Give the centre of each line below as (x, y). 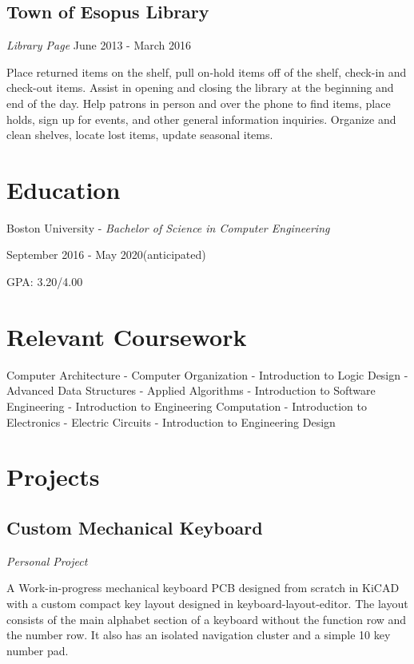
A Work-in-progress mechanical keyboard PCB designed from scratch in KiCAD (203, 588)
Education (64, 189)
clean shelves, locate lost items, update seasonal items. (140, 135)
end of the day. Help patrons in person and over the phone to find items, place (199, 103)
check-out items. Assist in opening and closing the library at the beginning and (200, 87)
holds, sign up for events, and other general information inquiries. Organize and (201, 119)
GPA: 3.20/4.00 (45, 282)
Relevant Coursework (127, 336)
